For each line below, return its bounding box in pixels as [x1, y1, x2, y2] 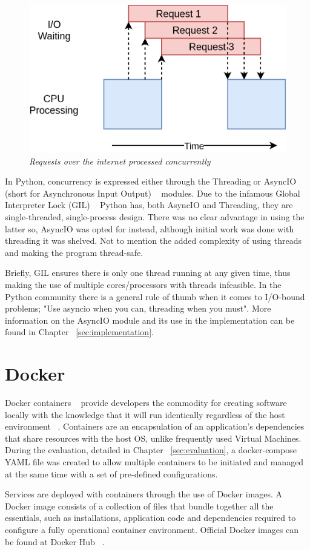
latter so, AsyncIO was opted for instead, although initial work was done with [5, 222, 294, 235]
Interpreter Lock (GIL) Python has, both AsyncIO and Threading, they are [5, 198, 293, 211]
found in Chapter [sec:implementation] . [5, 326, 154, 338]
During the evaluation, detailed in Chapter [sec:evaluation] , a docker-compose [5, 444, 297, 456]
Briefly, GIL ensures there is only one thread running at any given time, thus [5, 266, 291, 279]
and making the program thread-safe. [5, 246, 143, 258]
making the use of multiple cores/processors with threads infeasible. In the [5, 278, 282, 290]
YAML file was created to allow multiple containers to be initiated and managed [5, 456, 304, 468]
